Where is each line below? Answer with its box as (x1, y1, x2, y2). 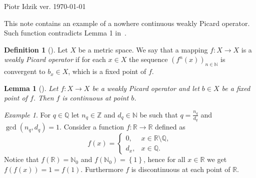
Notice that (4, 154, 39, 164)
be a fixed (221, 82, 250, 93)
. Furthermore (80, 163, 123, 174)
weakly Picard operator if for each (4, 54, 106, 64)
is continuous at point (62, 92, 129, 103)
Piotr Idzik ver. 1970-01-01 (4, 1, 86, 11)
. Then (33, 92, 54, 103)
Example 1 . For (4, 109, 50, 119)
